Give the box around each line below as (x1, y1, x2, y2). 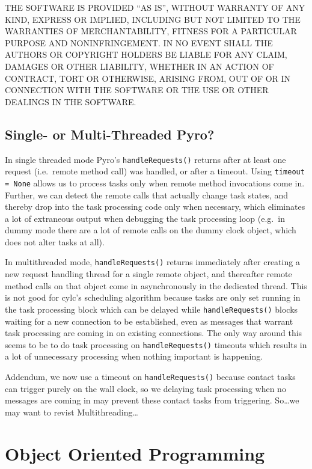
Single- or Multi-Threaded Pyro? (5, 124, 215, 143)
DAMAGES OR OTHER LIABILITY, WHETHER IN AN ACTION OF (5, 60, 274, 72)
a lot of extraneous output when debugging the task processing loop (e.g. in (5, 212, 285, 224)
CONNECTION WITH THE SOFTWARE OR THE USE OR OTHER (5, 84, 269, 96)
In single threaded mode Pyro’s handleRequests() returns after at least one (5, 153, 286, 165)
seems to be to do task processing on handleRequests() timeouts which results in (5, 338, 307, 351)
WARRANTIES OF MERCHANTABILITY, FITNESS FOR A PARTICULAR (5, 25, 297, 37)
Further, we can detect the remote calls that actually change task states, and (5, 188, 289, 201)
